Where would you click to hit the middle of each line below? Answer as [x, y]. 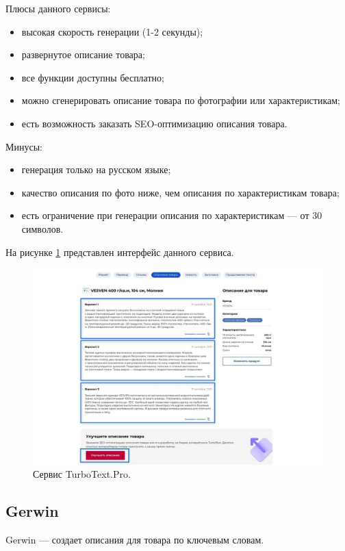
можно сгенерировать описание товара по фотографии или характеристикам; [181, 100]
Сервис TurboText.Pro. [82, 474]
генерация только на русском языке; [96, 169]
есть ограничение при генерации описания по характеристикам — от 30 [172, 215]
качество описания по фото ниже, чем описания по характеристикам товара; [180, 192]
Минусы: [24, 146]
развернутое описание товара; [83, 54]
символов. [42, 228]
